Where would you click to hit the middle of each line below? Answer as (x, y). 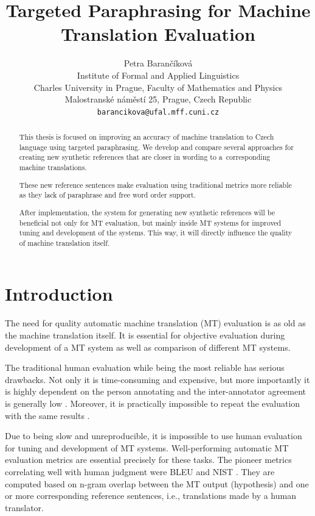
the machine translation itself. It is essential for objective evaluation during (145, 335)
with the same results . (47, 415)
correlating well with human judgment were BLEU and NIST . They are (140, 471)
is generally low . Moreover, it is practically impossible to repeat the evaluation (153, 403)
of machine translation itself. (64, 242)
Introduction (59, 294)
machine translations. (53, 167)
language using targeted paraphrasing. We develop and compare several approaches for (156, 147)
